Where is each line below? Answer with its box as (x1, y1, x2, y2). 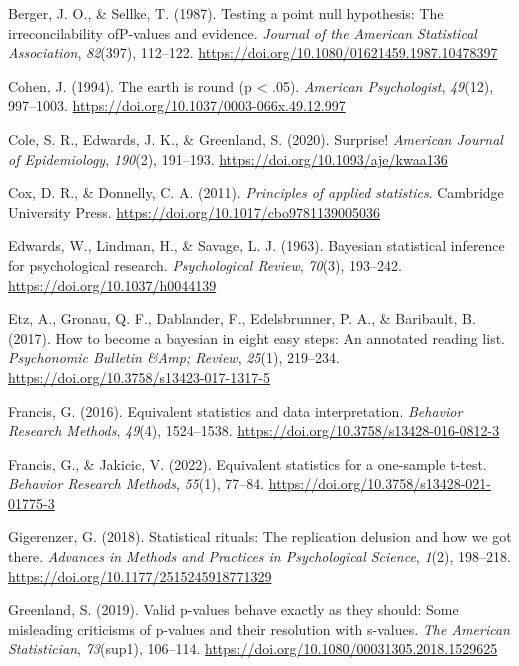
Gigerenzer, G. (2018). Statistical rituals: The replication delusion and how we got (8, 526, 512, 547)
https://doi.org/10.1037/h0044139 (8, 274, 217, 295)
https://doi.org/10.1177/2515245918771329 (8, 565, 272, 586)
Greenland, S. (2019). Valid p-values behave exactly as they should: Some (8, 599, 459, 620)
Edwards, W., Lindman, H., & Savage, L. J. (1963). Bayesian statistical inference (8, 235, 505, 256)
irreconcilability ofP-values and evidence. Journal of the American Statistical (8, 22, 477, 43)
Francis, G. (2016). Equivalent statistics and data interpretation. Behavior (8, 400, 463, 421)
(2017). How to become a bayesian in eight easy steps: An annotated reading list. (8, 327, 505, 348)
